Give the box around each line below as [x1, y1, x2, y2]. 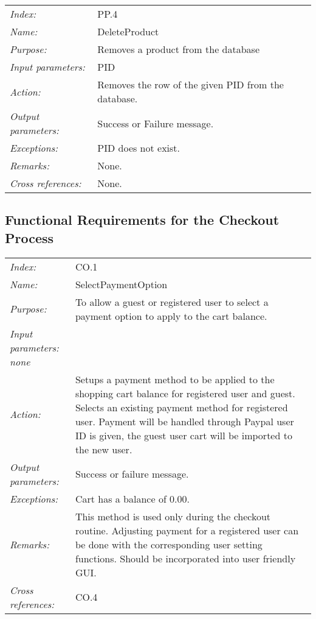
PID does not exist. [97, 141, 180, 155]
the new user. [75, 442, 132, 456]
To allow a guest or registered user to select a [75, 294, 269, 309]
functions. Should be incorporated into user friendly [75, 551, 296, 565]
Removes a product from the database [97, 42, 260, 56]
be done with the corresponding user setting [75, 537, 263, 551]
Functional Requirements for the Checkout [5, 210, 280, 229]
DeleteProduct [97, 24, 159, 38]
